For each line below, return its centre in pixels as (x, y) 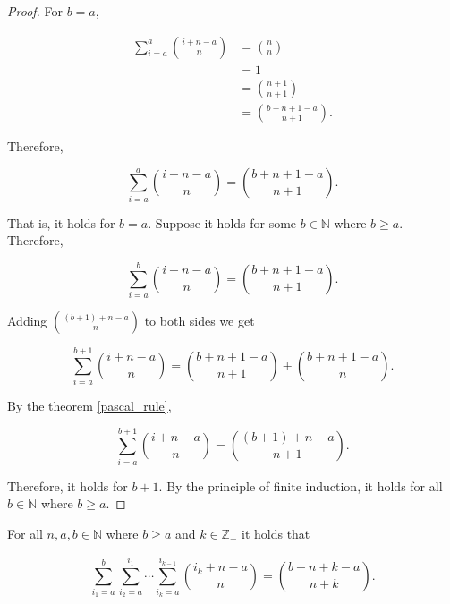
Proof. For (35, 11)
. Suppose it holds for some (222, 222)
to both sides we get (200, 320)
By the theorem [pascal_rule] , (89, 406)
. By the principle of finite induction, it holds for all (301, 485)
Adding (27, 320)
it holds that (276, 533)
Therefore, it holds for (68, 485)
